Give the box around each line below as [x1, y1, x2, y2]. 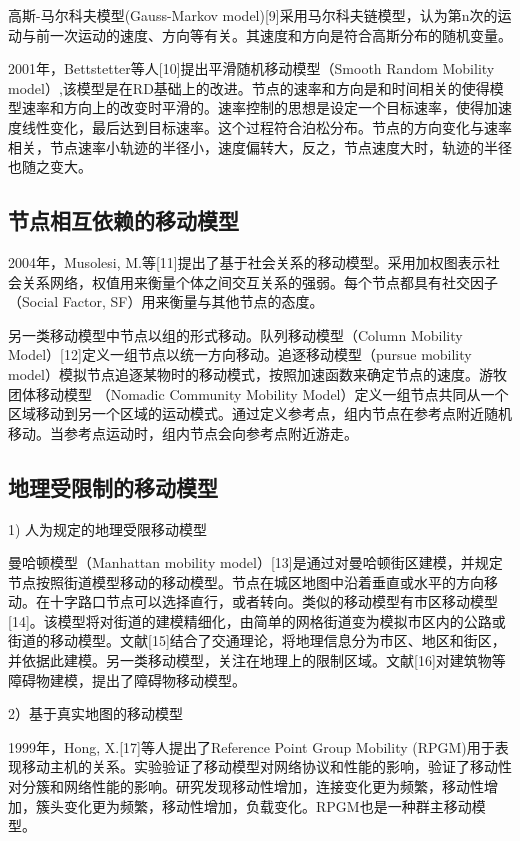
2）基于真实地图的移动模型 [8, 703, 183, 724]
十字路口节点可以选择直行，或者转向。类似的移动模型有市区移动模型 [49, 591, 498, 612]
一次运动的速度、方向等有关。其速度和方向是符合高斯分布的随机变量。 [49, 24, 512, 45]
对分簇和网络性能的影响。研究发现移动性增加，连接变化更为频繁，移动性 [8, 776, 484, 797]
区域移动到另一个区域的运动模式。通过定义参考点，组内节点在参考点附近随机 [8, 403, 512, 424]
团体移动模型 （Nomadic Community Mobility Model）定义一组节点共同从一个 [8, 383, 509, 404]
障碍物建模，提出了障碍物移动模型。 [8, 669, 246, 690]
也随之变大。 [8, 156, 92, 177]
